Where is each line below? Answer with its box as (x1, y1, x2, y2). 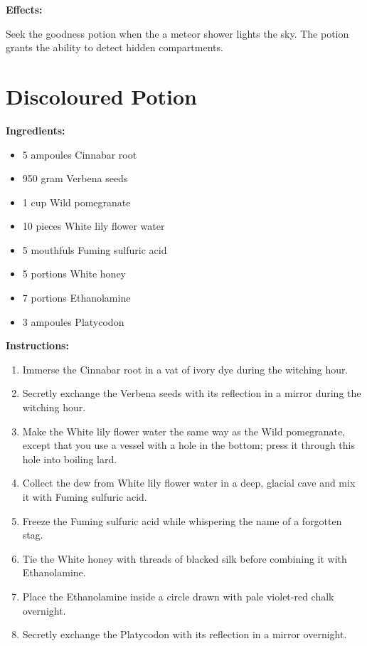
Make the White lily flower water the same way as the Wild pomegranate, (22, 423, 346, 438)
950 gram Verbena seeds (22, 171, 128, 186)
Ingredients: (6, 122, 65, 137)
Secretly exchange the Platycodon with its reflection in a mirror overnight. (22, 627, 347, 642)
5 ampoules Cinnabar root (22, 147, 137, 161)
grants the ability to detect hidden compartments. (6, 40, 223, 55)
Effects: (6, 2, 43, 16)
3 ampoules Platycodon (22, 314, 124, 329)
